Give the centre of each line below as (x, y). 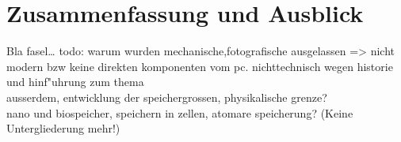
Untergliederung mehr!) (63, 128)
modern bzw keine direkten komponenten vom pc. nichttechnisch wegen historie (200, 66)
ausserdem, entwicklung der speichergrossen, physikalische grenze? (167, 97)
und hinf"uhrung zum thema (75, 82)
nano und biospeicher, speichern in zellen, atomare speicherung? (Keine (180, 112)
